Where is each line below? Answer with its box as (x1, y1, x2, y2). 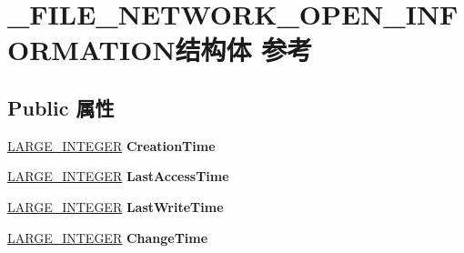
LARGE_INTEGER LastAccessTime (7, 167, 229, 186)
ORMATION (7, 31, 176, 68)
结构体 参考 (175, 31, 313, 68)
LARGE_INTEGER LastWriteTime (7, 197, 224, 216)
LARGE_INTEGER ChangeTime (7, 228, 208, 247)
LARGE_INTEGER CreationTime (7, 136, 216, 155)
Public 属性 (7, 93, 115, 121)
